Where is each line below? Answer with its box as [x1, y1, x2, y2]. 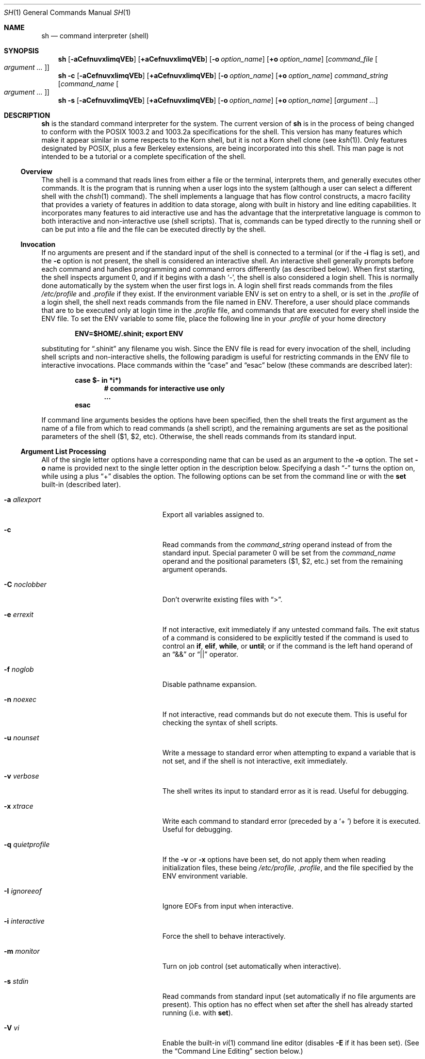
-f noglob [4, 665, 34, 673]
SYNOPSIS [4, 47, 39, 55]
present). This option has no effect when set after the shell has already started [162, 1000, 413, 1009]
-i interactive [4, 917, 45, 925]
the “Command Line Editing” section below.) [162, 1047, 303, 1055]
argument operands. [162, 565, 228, 573]
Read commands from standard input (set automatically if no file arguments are [162, 992, 416, 1000]
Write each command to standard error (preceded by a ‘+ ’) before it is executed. [162, 817, 421, 825]
